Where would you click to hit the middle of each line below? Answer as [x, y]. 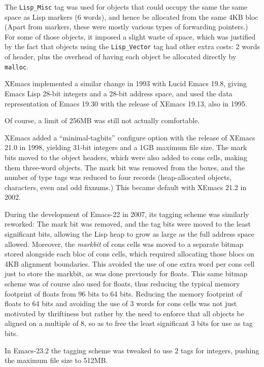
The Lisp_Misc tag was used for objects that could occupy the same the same [126, 7]
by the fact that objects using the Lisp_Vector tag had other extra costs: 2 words [132, 46]
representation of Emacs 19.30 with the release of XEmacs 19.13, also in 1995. [126, 103]
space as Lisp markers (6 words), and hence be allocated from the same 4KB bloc [131, 16]
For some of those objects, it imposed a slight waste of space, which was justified [130, 36]
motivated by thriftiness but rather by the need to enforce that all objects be [124, 313]
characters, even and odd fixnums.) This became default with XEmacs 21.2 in [126, 187]
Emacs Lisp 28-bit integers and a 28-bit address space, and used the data [119, 93]
